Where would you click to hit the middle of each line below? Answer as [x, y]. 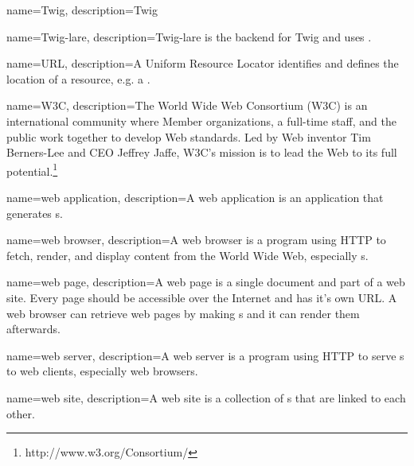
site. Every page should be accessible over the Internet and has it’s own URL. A [202, 297]
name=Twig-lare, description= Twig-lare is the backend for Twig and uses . [189, 36]
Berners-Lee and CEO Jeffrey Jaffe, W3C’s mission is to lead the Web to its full [202, 152]
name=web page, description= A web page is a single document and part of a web [206, 282]
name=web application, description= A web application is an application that [195, 197]
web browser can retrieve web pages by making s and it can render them [183, 313]
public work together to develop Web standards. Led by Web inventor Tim [189, 136]
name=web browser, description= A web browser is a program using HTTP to [196, 240]
